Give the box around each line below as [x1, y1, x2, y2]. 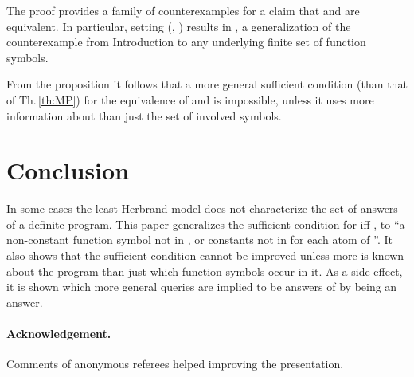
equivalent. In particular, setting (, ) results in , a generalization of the [6, 18, 351, 34]
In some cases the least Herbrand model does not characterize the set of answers [6, 200, 398, 217]
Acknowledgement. [6, 325, 111, 342]
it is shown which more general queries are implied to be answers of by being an [6, 278, 397, 295]
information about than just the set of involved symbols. [6, 107, 282, 124]
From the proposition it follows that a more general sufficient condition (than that [6, 76, 408, 92]
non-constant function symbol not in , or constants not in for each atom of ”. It [6, 231, 393, 248]
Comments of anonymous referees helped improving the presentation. [6, 355, 344, 372]
